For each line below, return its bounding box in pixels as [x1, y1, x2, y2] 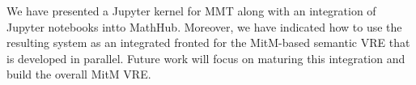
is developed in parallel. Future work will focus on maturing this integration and [6, 49, 405, 66]
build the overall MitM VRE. [6, 66, 151, 83]
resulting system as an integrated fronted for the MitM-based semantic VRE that [6, 34, 410, 51]
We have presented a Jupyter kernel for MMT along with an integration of [6, 2, 376, 19]
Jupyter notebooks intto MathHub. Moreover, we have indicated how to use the [6, 18, 402, 35]
